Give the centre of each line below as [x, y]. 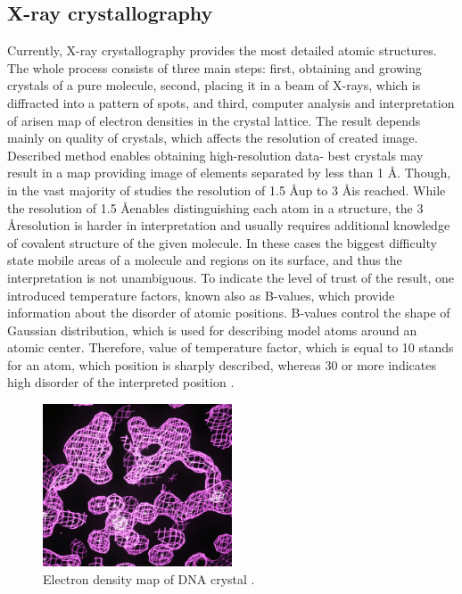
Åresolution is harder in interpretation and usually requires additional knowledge [229, 225]
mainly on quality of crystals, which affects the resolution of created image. [213, 138]
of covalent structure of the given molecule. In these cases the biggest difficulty [222, 242]
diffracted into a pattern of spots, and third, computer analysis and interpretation [231, 102]
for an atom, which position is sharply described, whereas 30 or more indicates [222, 364]
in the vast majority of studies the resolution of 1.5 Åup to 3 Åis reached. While [227, 190]
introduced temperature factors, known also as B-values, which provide [201, 295]
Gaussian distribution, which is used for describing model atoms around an [212, 330]
